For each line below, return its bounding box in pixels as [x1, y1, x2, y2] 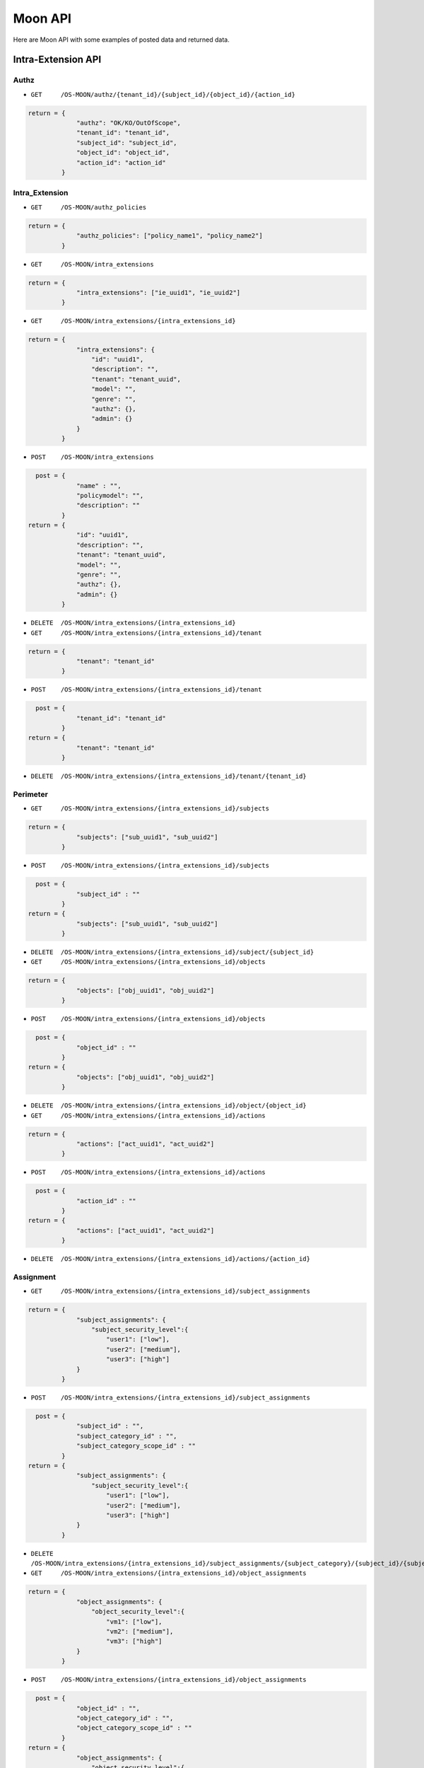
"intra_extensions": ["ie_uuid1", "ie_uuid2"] [76, 289, 241, 296]
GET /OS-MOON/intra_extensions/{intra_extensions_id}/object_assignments [30, 1569, 307, 1577]
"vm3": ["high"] [106, 1637, 163, 1646]
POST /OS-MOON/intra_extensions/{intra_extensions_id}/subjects [30, 861, 270, 870]
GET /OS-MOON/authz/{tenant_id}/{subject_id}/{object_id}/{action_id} [30, 91, 296, 98]
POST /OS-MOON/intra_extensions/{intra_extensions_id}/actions [30, 1168, 266, 1177]
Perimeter [13, 789, 49, 799]
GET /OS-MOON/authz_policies [30, 203, 147, 211]
